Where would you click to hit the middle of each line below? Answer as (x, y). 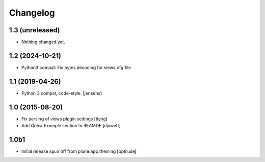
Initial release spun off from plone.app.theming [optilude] (79, 151)
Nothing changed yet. (43, 42)
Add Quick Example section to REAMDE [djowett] (71, 126)
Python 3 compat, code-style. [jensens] (62, 93)
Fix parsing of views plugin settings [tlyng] (64, 119)
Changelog (32, 13)
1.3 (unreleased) (35, 30)
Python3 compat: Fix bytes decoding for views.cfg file (76, 67)
